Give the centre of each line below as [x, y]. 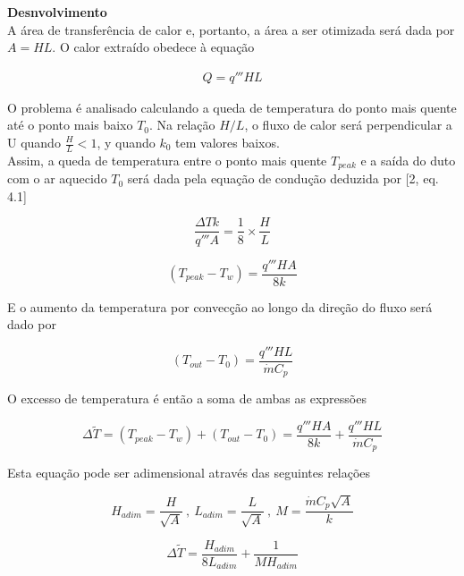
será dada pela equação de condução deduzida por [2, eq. [283, 178]
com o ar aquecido [57, 178]
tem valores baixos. [228, 142]
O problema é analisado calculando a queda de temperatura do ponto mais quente [232, 107]
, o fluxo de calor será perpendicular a [348, 125]
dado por [32, 324]
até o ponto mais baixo [70, 125]
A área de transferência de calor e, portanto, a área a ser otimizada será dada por [231, 29]
